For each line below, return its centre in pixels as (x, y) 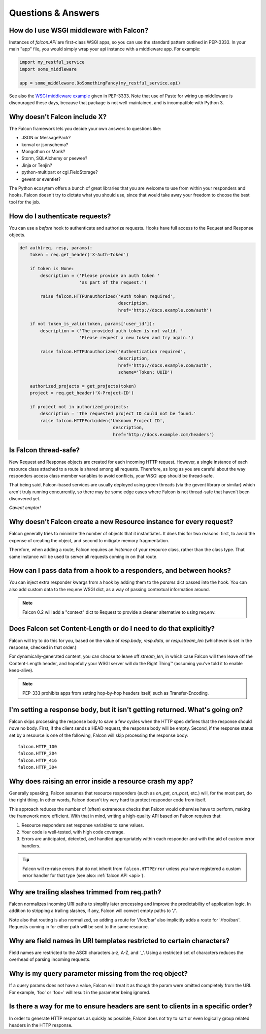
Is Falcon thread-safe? (44, 450)
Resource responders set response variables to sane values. (83, 825)
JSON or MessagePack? (46, 138)
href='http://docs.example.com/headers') (164, 434)
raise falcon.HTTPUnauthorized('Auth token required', (108, 296)
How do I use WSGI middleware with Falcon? (79, 30)
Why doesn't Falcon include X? (58, 117)
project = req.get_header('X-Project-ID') (82, 393)
